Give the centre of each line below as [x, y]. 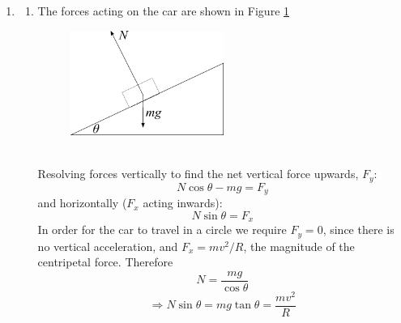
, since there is [358, 229]
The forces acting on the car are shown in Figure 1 [164, 11]
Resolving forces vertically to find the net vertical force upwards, [198, 174]
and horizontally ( [82, 203]
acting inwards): [183, 203]
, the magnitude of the [299, 246]
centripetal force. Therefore [105, 262]
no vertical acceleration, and [108, 246]
